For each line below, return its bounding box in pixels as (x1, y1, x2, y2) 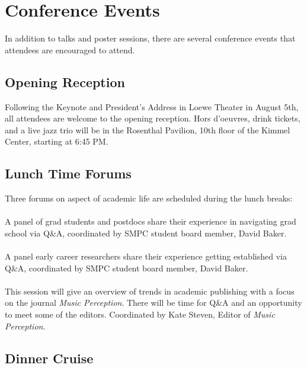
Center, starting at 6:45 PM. (5, 135, 108, 148)
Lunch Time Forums (5, 164, 132, 183)
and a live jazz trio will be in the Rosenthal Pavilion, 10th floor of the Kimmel (5, 123, 290, 136)
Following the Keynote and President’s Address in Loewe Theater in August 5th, (5, 100, 299, 113)
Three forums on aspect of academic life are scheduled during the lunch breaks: (5, 192, 293, 204)
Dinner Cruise (5, 348, 94, 367)
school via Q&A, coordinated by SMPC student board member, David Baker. (5, 226, 287, 239)
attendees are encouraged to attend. (5, 43, 135, 56)
